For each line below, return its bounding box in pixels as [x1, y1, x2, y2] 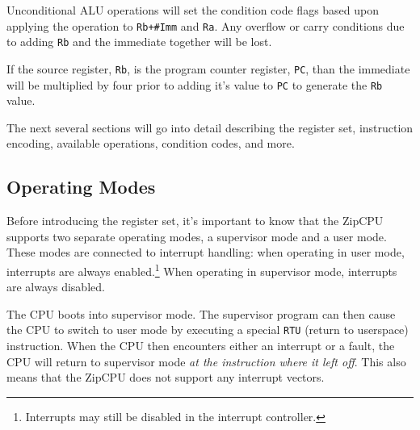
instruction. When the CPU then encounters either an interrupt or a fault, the [6, 337, 395, 354]
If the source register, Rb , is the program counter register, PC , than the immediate [6, 60, 410, 77]
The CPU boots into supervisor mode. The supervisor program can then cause [6, 305, 396, 322]
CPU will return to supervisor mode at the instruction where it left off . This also [6, 353, 406, 369]
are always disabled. [6, 278, 105, 295]
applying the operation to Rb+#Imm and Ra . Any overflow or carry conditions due [6, 17, 405, 34]
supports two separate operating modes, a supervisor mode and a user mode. [6, 228, 387, 244]
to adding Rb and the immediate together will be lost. [6, 33, 272, 50]
